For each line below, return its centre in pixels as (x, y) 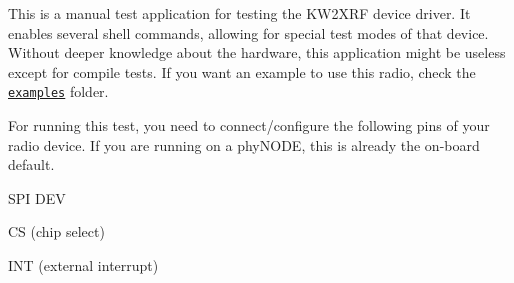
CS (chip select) (56, 231)
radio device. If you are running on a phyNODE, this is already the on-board (244, 144)
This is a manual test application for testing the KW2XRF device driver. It (239, 13)
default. (31, 164)
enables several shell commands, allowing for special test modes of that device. (248, 32)
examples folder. (58, 91)
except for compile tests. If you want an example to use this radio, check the (242, 71)
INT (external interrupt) (83, 265)
